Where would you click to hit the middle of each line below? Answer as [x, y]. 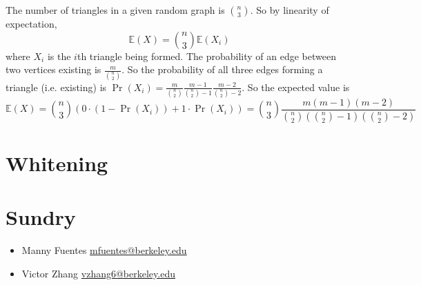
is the [59, 56]
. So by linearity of [290, 10]
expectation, [31, 23]
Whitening [57, 163]
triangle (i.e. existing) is [56, 87]
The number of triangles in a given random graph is [115, 10]
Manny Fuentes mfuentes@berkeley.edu [104, 250]
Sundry [41, 217]
